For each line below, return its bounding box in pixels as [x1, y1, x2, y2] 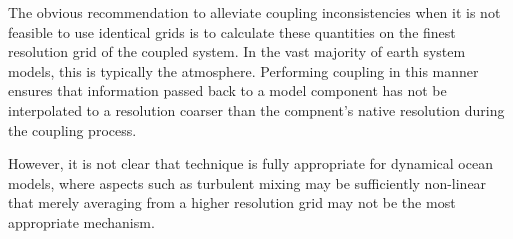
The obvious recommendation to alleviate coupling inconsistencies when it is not [8, 2, 501, 22]
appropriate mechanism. [8, 211, 155, 232]
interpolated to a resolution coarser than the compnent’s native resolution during [8, 99, 505, 120]
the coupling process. [8, 119, 137, 140]
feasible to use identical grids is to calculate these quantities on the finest [8, 21, 456, 42]
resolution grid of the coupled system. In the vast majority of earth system [8, 41, 466, 62]
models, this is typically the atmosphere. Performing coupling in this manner [8, 60, 479, 81]
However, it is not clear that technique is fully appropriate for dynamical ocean [8, 153, 493, 174]
